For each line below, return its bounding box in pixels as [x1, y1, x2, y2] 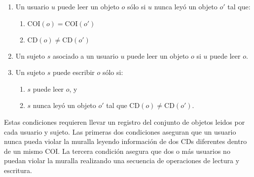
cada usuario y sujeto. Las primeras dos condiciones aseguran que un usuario [4, 126, 236, 137]
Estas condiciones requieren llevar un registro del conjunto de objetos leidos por [4, 116, 245, 127]
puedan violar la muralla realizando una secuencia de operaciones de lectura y [4, 155, 240, 166]
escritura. [4, 165, 32, 175]
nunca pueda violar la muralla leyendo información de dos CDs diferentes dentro [4, 136, 247, 146]
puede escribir [52, 67, 95, 77]
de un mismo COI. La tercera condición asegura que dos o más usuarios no [4, 145, 230, 156]
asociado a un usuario [52, 50, 118, 61]
